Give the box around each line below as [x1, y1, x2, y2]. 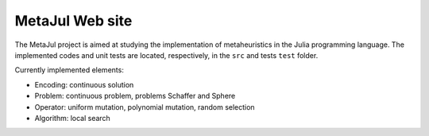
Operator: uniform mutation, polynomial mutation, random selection [34, 102, 255, 111]
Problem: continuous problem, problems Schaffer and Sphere [34, 91, 236, 101]
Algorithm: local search [34, 113, 110, 122]
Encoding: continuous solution [34, 80, 134, 89]
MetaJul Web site [14, 12, 133, 29]
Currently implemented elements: [14, 65, 125, 75]
